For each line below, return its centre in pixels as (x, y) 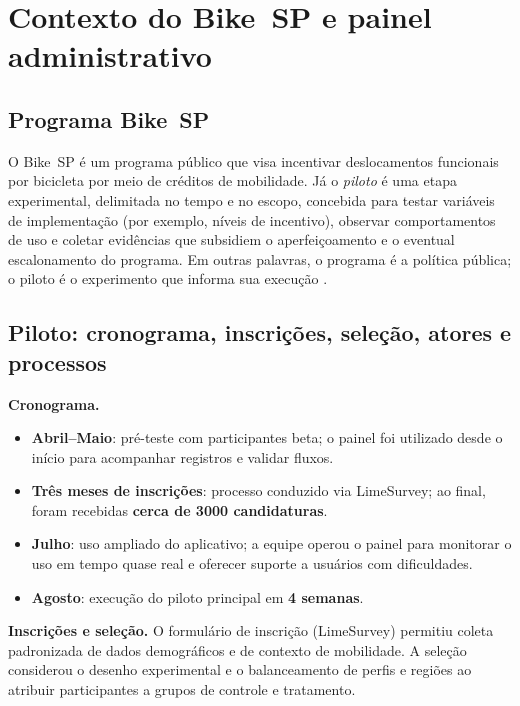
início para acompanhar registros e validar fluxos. (182, 456)
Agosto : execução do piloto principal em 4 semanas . (197, 596)
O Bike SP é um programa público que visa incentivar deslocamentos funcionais (253, 160)
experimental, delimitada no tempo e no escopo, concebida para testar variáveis (251, 199)
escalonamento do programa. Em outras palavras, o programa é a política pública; (260, 258)
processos (57, 361)
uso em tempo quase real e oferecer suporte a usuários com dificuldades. (252, 563)
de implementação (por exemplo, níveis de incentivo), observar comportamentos (252, 219)
